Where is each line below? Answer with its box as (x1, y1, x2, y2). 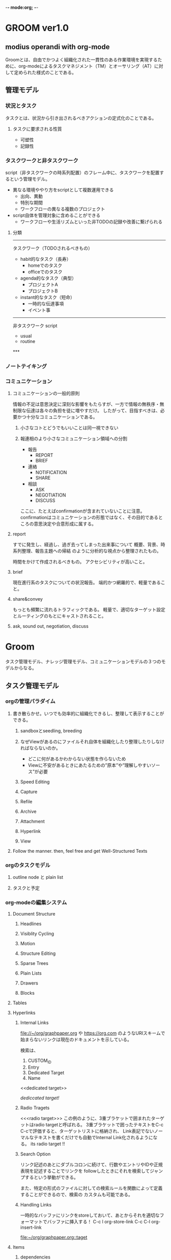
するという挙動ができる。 (24, 1174, 79, 1180)
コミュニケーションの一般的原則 (12, 390, 80, 397)
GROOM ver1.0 (5, 22, 69, 34)
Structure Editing (20, 950, 56, 956)
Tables (12, 1000, 27, 1006)
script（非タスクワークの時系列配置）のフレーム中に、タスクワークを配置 (5, 169, 160, 176)
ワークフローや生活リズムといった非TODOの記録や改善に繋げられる (20, 218, 163, 225)
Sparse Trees (20, 960, 48, 967)
